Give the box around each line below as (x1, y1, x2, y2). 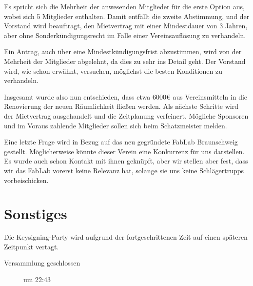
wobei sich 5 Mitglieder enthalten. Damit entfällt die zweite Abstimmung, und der (4, 11, 250, 21)
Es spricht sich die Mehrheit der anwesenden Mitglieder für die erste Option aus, (4, 1, 245, 11)
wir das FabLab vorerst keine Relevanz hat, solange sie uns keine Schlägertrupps (4, 165, 244, 175)
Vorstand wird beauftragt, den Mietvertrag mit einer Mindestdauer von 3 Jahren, (4, 20, 248, 31)
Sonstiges (4, 204, 67, 224)
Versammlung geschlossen (4, 258, 80, 268)
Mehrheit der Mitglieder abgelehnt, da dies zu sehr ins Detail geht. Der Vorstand (4, 56, 246, 66)
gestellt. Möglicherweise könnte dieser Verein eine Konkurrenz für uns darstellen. (4, 146, 245, 156)
